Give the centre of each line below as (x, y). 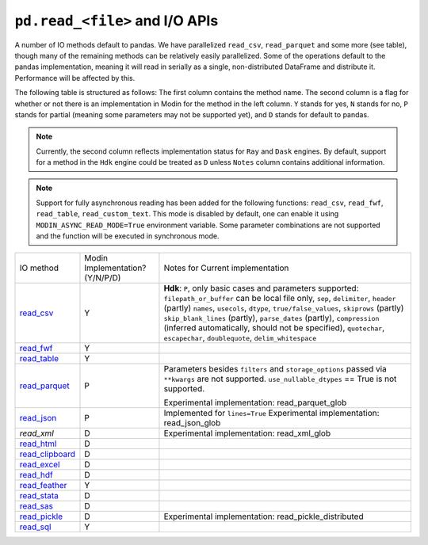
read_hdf (36, 475)
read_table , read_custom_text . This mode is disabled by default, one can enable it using (187, 214)
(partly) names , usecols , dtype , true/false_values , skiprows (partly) (284, 308)
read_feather (43, 486)
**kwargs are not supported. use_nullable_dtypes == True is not (280, 379)
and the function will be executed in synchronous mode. (128, 236)
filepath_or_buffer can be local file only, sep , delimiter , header (280, 299)
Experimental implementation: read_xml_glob (247, 433)
